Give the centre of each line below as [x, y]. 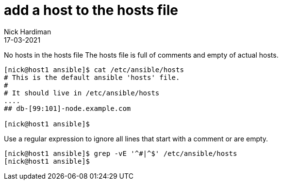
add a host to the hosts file [91, 10]
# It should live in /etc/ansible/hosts [82, 93]
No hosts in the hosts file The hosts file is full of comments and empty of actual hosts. [141, 55]
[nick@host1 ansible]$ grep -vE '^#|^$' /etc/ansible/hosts [121, 153]
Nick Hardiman [28, 31]
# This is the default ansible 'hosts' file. [92, 77]
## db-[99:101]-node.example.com [67, 108]
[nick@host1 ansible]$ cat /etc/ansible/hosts [94, 69]
